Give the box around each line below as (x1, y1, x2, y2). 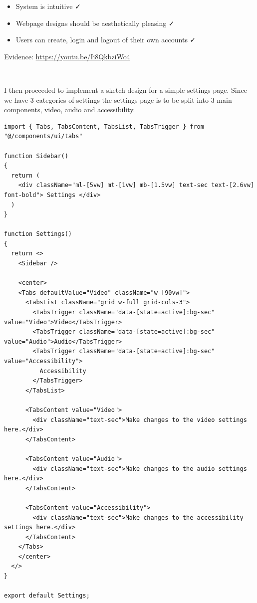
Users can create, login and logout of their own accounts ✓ (15, 34, 196, 45)
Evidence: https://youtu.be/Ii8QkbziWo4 (4, 51, 130, 61)
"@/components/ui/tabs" (4, 133, 83, 140)
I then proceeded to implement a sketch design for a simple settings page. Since (4, 84, 247, 95)
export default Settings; (4, 592, 90, 600)
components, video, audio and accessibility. (4, 104, 135, 115)
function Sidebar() (4, 152, 68, 160)
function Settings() (4, 230, 72, 238)
